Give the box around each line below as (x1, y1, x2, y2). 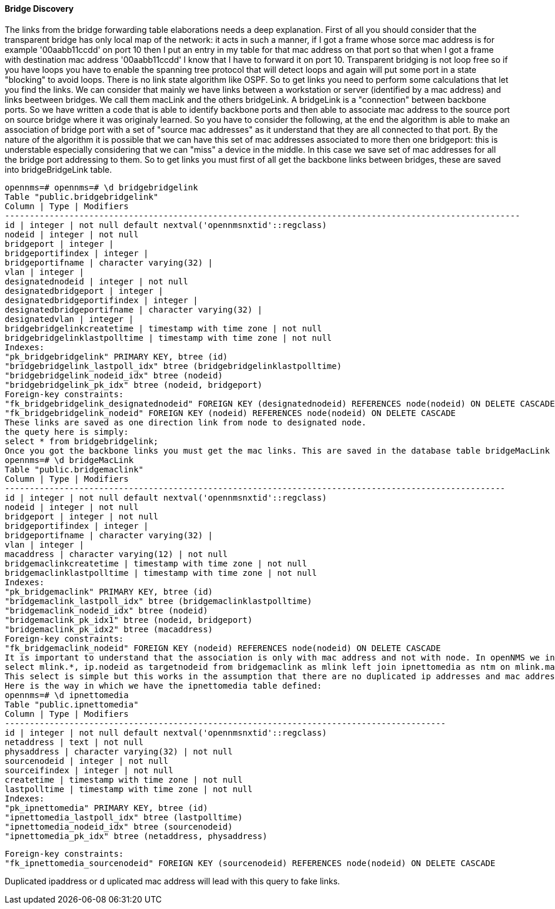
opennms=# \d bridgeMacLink (5, 455, 134, 465)
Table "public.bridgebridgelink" (5, 192, 159, 202)
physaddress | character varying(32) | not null (5, 746, 233, 756)
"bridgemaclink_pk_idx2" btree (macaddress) (5, 624, 213, 634)
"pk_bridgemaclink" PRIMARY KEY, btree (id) (5, 586, 213, 596)
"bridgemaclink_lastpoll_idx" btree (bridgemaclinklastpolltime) (5, 596, 312, 606)
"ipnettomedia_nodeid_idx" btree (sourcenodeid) (5, 821, 233, 831)
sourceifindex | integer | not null (5, 765, 173, 775)
